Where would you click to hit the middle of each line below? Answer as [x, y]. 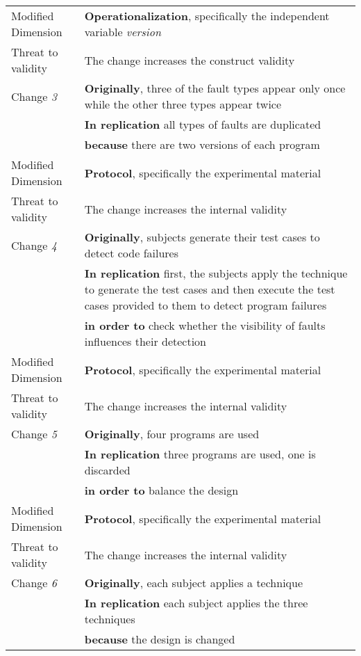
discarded [107, 470]
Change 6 [34, 583]
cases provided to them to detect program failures [205, 305]
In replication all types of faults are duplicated [203, 124]
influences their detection [145, 341]
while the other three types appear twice [183, 104]
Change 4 [34, 245]
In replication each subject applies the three [196, 603]
